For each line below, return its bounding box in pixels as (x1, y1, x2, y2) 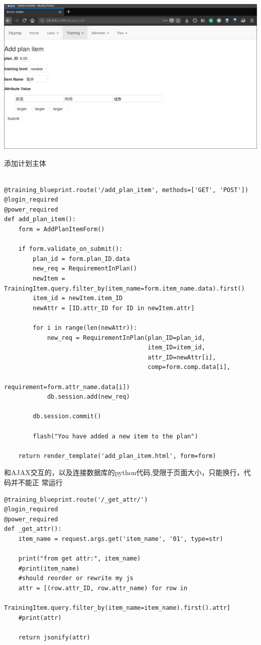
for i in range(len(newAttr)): (33, 324, 137, 332)
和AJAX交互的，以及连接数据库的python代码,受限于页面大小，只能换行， (4, 467, 244, 478)
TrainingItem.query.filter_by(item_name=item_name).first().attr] (4, 604, 231, 612)
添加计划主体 (4, 157, 46, 168)
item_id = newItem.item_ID (33, 295, 123, 302)
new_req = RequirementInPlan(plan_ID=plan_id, (47, 334, 205, 341)
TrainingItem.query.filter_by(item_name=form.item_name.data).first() (4, 285, 245, 292)
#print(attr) (18, 614, 62, 621)
